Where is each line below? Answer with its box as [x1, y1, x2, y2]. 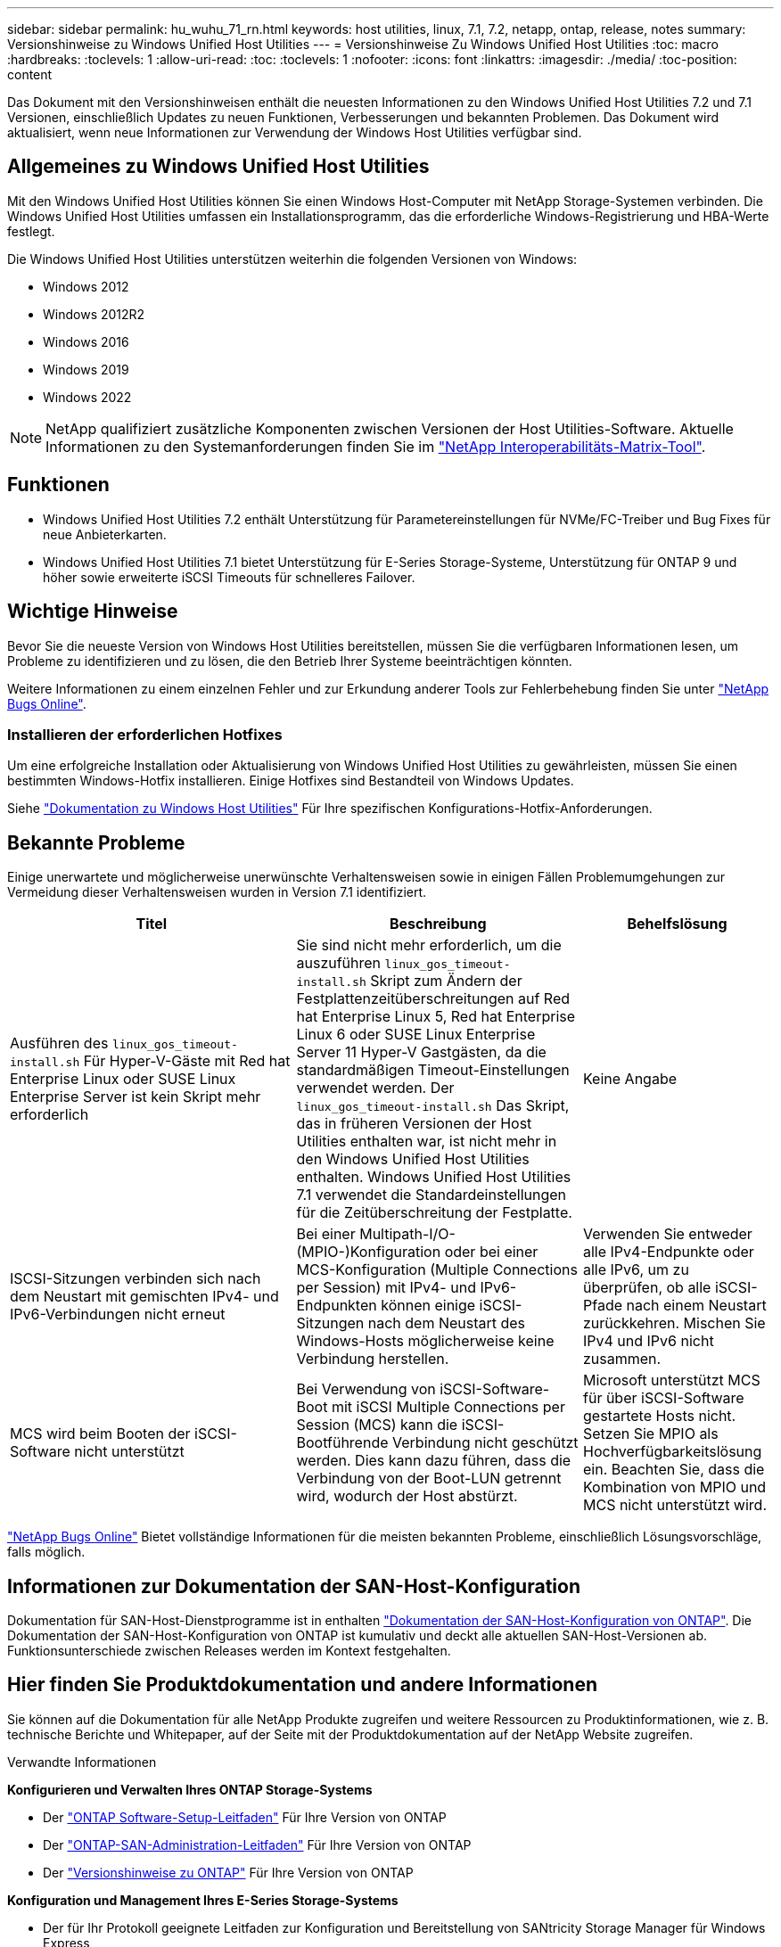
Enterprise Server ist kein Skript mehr [10, 1088, 261, 1106]
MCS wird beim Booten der [10, 1425, 191, 1443]
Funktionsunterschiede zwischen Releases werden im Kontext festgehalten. [7, 1642, 451, 1658]
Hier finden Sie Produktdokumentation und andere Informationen [7, 1673, 597, 1696]
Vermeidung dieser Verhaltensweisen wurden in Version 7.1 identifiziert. [7, 884, 427, 900]
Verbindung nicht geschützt [392, 1434, 579, 1452]
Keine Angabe [583, 1070, 678, 1089]
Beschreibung [389, 915, 487, 933]
